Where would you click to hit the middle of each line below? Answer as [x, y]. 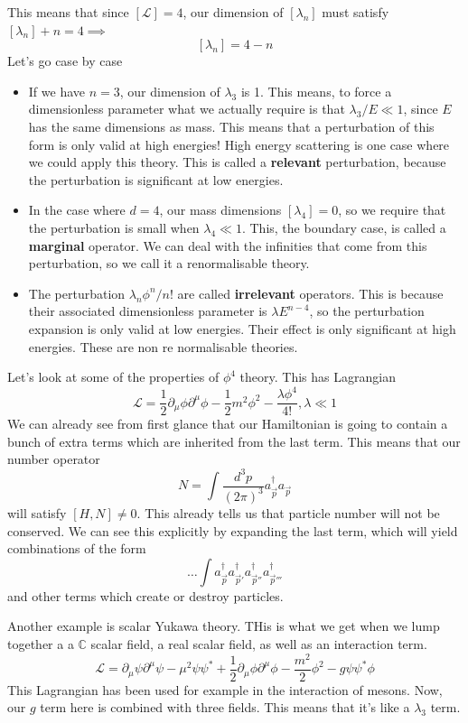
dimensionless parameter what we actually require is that [187, 109]
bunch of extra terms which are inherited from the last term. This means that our [234, 441]
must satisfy [356, 12]
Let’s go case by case [65, 61]
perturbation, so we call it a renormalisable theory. [169, 263]
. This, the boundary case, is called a [344, 227]
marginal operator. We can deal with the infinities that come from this [228, 245]
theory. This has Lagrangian [318, 377]
